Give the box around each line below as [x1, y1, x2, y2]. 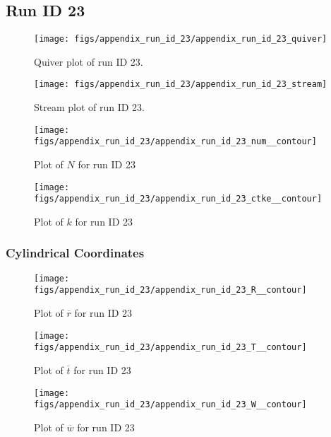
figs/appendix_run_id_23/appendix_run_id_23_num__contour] [34, 136, 317, 147]
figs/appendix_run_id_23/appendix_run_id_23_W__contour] [34, 400, 307, 410]
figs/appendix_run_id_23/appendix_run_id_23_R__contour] [34, 285, 307, 296]
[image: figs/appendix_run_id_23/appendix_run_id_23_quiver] [34, 34, 327, 45]
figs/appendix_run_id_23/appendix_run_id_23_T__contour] [34, 342, 307, 353]
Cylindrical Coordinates [6, 244, 145, 262]
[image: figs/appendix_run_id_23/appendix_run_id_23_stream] [34, 79, 327, 90]
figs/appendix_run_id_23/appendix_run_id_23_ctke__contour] [34, 194, 323, 204]
